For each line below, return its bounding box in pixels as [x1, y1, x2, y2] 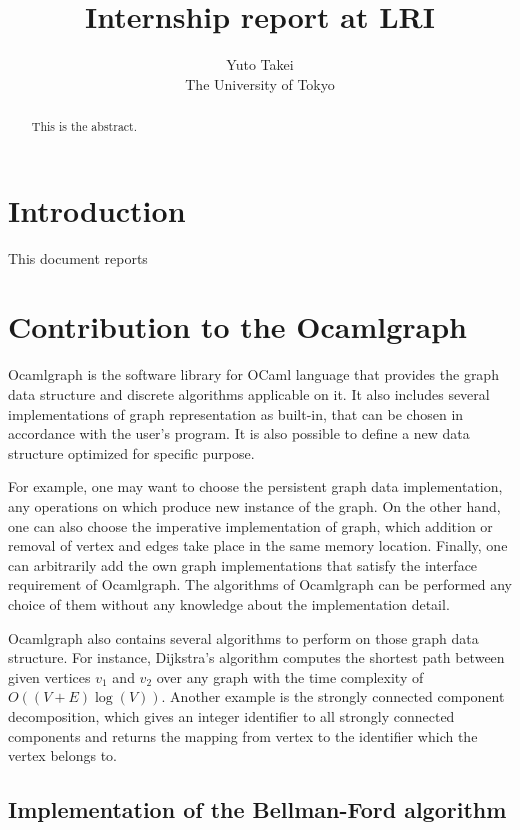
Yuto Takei [226, 54, 294, 75]
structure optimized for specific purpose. [8, 442, 255, 463]
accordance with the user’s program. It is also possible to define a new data [8, 423, 470, 444]
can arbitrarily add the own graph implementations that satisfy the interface [8, 554, 478, 575]
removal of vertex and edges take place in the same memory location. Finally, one [8, 535, 508, 556]
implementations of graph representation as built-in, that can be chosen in [8, 403, 464, 424]
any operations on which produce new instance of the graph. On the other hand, [8, 495, 501, 516]
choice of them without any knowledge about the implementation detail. [8, 593, 450, 614]
